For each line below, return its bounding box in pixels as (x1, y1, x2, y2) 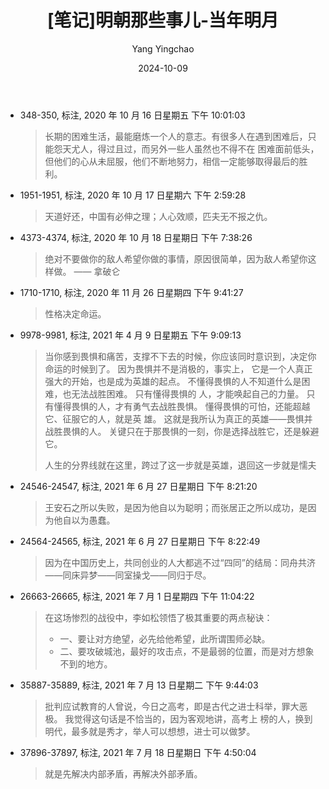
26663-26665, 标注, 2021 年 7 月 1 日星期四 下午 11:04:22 (19, 590, 255, 602)
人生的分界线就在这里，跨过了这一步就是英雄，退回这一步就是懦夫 (44, 459, 317, 471)
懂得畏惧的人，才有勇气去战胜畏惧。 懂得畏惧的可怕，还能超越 (53, 400, 311, 412)
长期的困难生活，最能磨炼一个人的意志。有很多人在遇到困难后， (44, 130, 308, 142)
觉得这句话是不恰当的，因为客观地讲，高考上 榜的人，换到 (73, 712, 313, 725)
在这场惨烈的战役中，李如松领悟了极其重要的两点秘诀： (44, 611, 273, 623)
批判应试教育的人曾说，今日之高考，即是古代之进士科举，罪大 (44, 700, 300, 712)
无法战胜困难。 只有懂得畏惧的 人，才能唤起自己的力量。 (71, 387, 305, 400)
